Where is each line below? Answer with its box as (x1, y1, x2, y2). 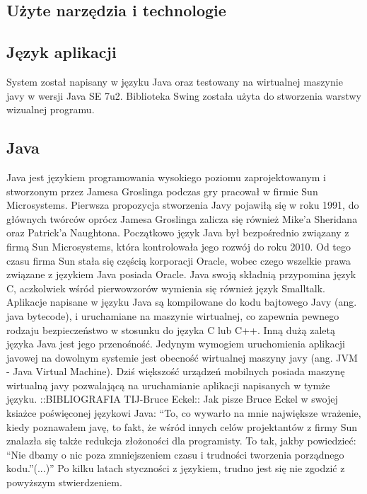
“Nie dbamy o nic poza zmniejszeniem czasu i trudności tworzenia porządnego (6, 447, 344, 461)
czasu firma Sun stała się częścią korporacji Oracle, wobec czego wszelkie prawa (6, 253, 351, 268)
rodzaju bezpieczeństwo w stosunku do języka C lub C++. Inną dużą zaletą (6, 322, 335, 337)
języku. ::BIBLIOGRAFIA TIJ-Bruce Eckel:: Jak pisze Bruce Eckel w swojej (6, 391, 338, 406)
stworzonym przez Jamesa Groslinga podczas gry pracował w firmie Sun (6, 183, 318, 198)
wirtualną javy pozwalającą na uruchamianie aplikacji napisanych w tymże (6, 377, 330, 392)
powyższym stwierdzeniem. (6, 475, 122, 490)
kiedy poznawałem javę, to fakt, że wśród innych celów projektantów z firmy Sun (6, 419, 358, 434)
